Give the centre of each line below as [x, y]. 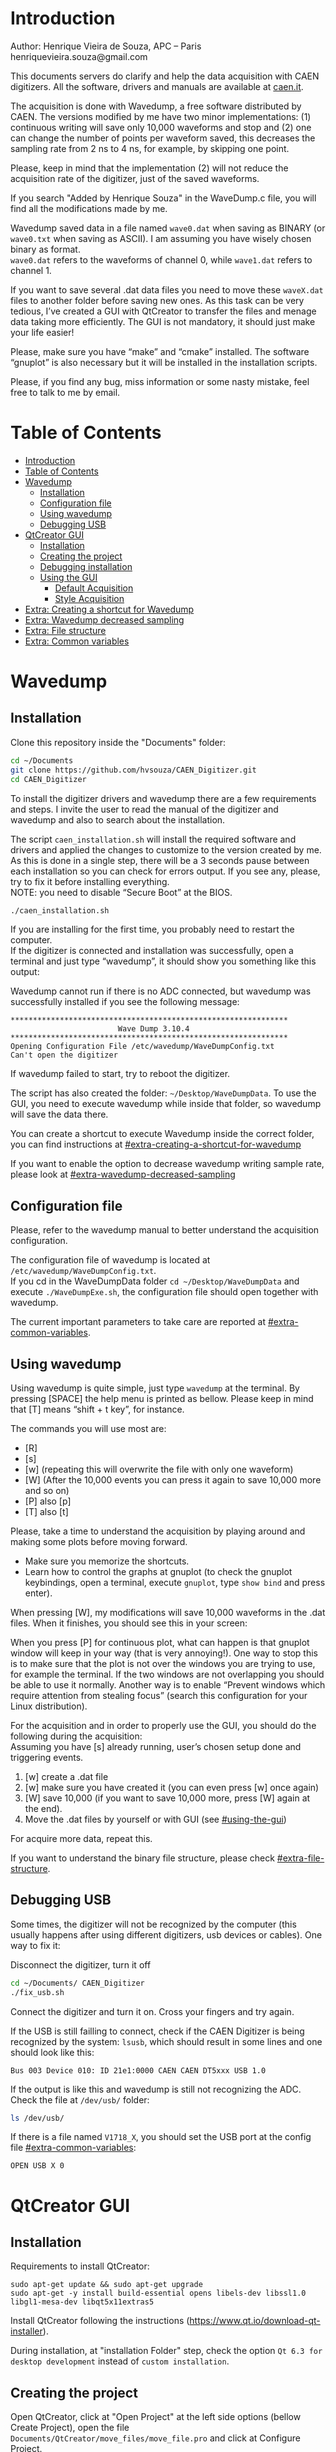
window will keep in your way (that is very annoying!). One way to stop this [164, 1653]
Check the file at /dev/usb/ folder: [80, 2099]
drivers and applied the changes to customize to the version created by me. [166, 849]
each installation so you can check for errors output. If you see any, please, [165, 871]
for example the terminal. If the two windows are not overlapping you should [167, 1674]
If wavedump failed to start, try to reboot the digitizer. [120, 1074]
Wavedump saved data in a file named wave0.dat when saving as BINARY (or [168, 228]
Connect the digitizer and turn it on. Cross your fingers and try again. [152, 2011]
